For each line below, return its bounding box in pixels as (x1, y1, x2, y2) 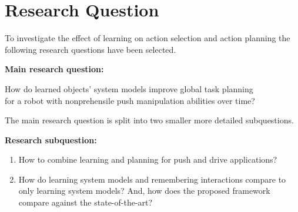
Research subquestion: (5, 133, 97, 146)
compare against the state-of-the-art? (18, 196, 153, 208)
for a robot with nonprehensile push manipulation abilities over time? (5, 94, 255, 106)
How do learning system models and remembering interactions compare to (18, 173, 286, 185)
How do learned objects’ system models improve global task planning (5, 82, 253, 95)
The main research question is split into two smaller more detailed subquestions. (5, 114, 294, 126)
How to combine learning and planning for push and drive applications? (18, 153, 277, 166)
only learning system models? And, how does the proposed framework (18, 184, 270, 197)
